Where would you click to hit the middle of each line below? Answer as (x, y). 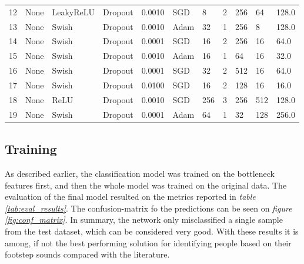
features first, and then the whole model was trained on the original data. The (146, 185)
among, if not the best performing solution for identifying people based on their (148, 242)
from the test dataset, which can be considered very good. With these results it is (152, 231)
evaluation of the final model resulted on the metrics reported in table (130, 197)
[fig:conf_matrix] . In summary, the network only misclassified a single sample (144, 220)
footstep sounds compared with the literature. (87, 254)
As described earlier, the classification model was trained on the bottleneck (140, 173)
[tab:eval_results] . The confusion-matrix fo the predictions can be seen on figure (148, 208)
